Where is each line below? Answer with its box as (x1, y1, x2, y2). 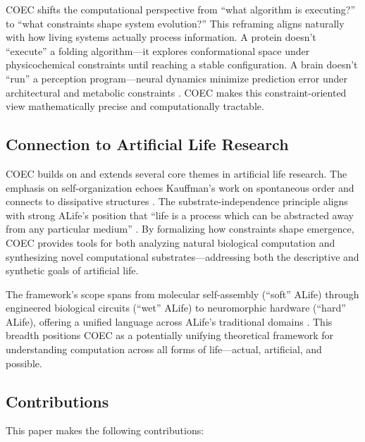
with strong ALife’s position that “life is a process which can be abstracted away (6, 207, 354, 222)
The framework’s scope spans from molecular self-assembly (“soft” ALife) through (6, 286, 359, 301)
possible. (6, 355, 42, 370)
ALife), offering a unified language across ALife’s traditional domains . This (6, 314, 333, 329)
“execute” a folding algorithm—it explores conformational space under (6, 43, 310, 58)
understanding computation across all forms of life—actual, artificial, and (6, 342, 322, 357)
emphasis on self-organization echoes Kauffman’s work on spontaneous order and (6, 180, 354, 195)
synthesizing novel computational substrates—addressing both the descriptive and (6, 249, 359, 264)
